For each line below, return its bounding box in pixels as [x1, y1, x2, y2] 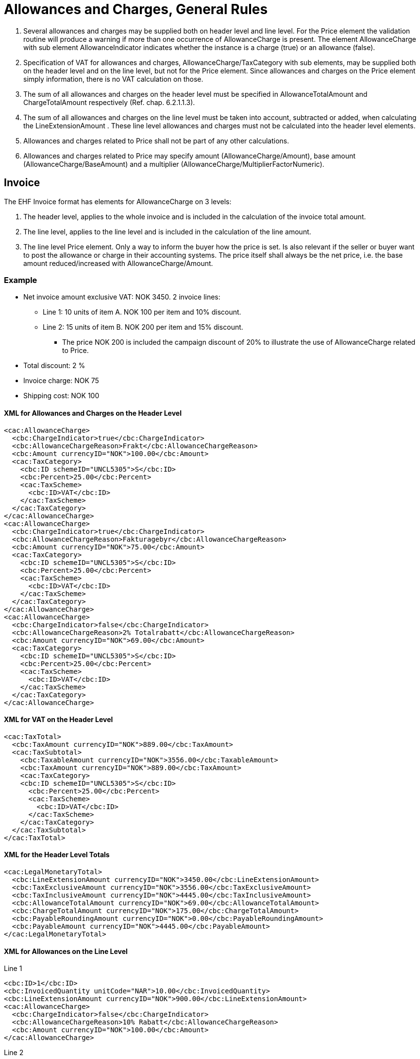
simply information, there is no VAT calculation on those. [23, 74, 203, 83]
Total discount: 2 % [23, 361, 85, 370]
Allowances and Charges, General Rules [4, 1, 268, 18]
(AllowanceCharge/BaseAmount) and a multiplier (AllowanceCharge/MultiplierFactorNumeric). [23, 159, 324, 168]
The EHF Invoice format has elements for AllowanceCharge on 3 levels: [4, 197, 232, 206]
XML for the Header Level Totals [4, 850, 110, 859]
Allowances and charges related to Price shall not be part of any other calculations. [23, 136, 289, 145]
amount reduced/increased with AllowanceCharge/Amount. [23, 259, 213, 267]
